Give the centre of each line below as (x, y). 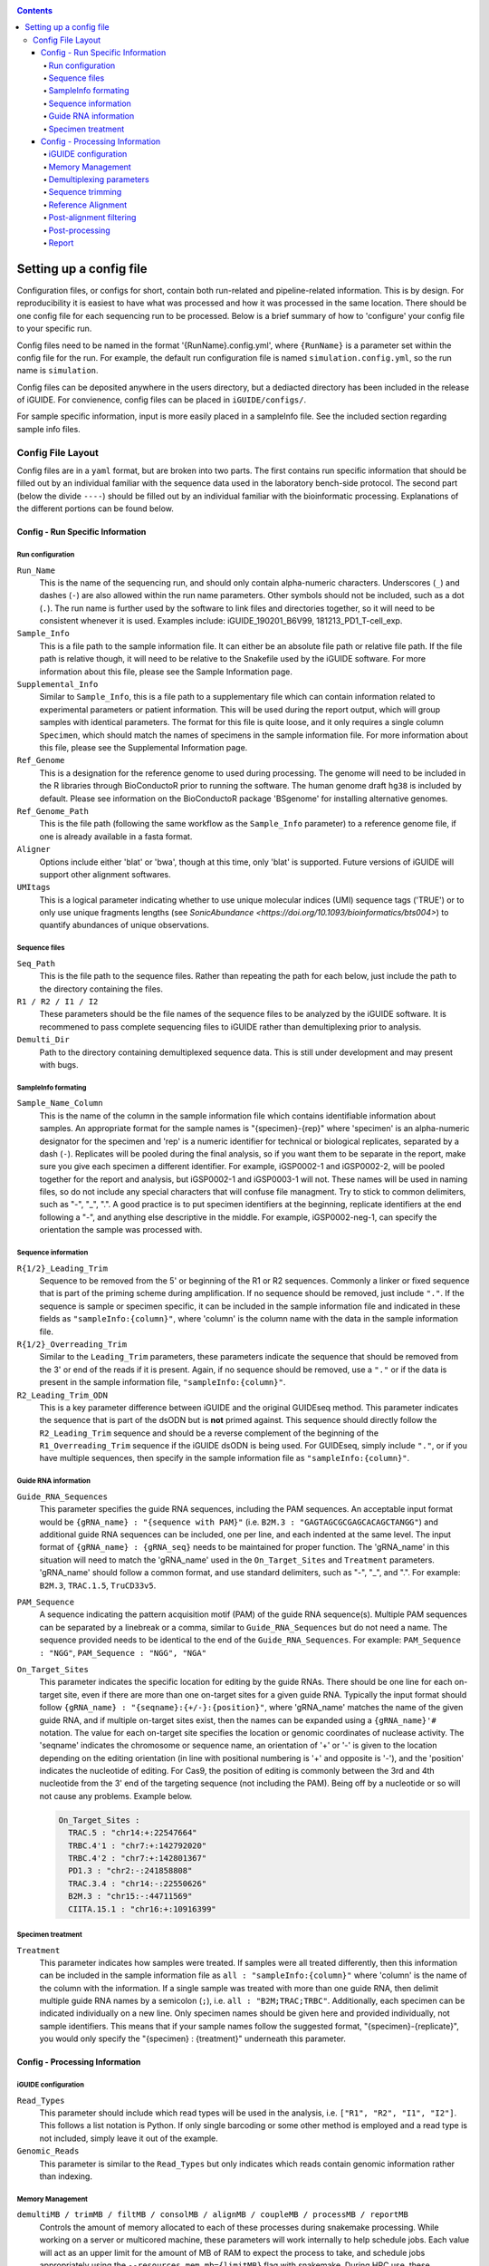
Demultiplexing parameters (99, 179)
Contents (35, 10)
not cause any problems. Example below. (116, 1796)
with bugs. (59, 1064)
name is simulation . (58, 371)
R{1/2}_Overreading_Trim (72, 1344)
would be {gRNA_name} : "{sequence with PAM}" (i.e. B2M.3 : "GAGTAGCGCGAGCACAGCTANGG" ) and (239, 1522)
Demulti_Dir (43, 1040)
